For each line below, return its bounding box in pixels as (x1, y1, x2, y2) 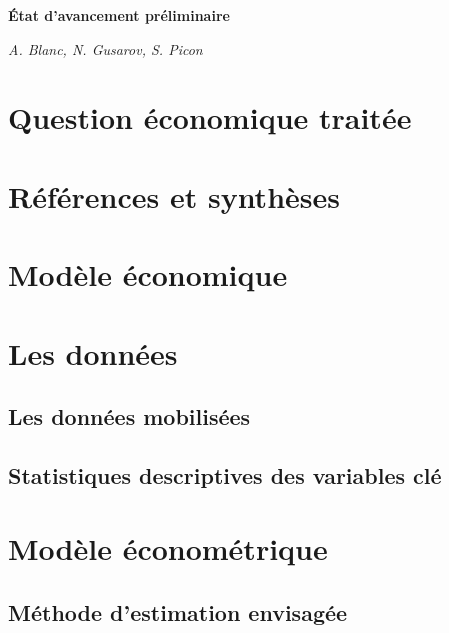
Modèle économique (8, 254, 288, 295)
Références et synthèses (8, 175, 340, 216)
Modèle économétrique (8, 528, 328, 569)
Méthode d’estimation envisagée (8, 597, 348, 628)
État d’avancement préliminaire (8, 5, 230, 25)
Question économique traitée (8, 97, 412, 138)
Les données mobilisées (8, 401, 251, 432)
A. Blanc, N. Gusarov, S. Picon (8, 38, 203, 59)
